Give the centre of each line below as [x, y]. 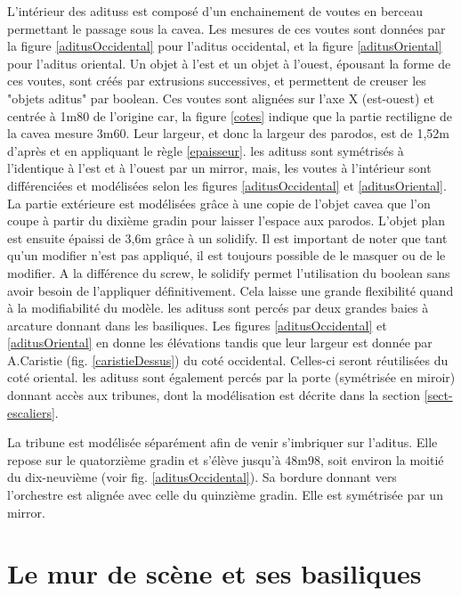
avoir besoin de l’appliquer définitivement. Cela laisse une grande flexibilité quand [230, 290]
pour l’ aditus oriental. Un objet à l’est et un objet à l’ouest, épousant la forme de [229, 63]
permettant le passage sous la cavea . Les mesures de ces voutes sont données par [226, 28]
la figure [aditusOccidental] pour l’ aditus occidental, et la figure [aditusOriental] [225, 46]
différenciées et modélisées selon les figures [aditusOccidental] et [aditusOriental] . [227, 185]
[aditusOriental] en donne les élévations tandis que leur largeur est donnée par [220, 343]
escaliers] [31, 412]
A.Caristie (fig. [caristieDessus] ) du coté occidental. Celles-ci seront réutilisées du [228, 359]
